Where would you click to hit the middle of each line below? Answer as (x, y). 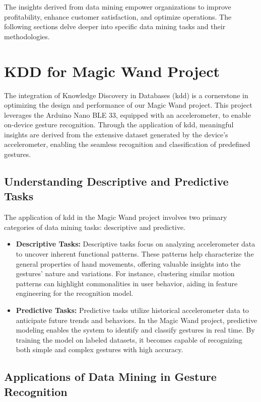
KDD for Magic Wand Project (112, 71)
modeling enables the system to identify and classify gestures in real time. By (135, 330)
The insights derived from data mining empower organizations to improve (118, 7)
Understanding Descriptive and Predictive (116, 181)
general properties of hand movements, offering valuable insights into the (128, 263)
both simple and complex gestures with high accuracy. (100, 349)
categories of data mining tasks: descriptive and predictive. (95, 227)
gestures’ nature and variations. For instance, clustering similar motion (125, 273)
